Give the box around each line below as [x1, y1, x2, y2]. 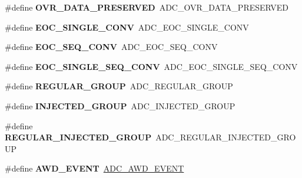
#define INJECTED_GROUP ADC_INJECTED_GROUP [5, 99, 235, 112]
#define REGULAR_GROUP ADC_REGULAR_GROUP [5, 80, 233, 92]
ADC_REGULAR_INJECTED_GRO [155, 131, 296, 143]
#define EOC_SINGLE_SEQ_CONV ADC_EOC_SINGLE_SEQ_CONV [5, 60, 298, 72]
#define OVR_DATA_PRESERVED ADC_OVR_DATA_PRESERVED [5, 1, 289, 13]
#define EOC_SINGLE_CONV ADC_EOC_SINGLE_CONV [5, 21, 249, 33]
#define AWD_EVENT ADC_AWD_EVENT [5, 162, 184, 174]
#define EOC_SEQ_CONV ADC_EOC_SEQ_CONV [5, 41, 218, 53]
